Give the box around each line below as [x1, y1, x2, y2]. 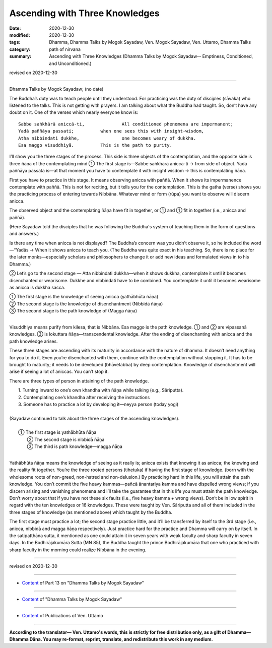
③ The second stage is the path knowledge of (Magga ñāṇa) [9, 308, 137, 314]
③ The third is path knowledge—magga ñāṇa [27, 443, 123, 449]
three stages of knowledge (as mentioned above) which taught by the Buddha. [9, 509, 172, 515]
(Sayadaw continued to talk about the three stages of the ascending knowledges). [9, 415, 180, 421]
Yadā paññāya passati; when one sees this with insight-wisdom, [18, 128, 205, 134]
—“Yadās [9, 247, 29, 253]
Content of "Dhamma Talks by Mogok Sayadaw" [22, 596, 122, 602]
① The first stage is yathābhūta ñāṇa [18, 429, 97, 435]
